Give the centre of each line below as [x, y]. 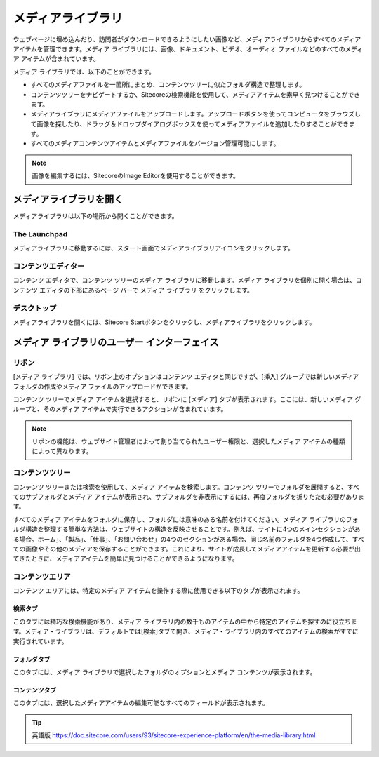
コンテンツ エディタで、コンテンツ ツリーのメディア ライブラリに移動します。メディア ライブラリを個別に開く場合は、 [184, 280]
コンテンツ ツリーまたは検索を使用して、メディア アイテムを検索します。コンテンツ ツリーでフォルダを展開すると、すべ [186, 487]
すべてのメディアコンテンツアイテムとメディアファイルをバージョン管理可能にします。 [155, 143]
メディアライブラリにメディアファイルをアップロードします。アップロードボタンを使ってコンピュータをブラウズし [195, 114]
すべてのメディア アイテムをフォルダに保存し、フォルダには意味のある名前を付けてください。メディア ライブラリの [180, 519]
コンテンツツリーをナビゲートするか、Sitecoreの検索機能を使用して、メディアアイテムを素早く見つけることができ [195, 94]
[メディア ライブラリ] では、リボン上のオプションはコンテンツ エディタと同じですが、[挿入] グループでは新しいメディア [186, 377]
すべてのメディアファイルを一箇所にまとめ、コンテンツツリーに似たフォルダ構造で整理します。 [168, 85]
